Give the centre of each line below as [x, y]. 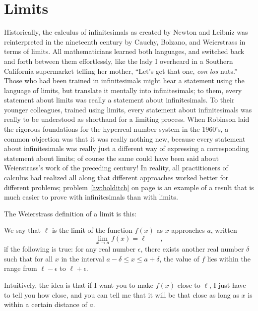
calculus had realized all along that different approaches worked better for [116, 178]
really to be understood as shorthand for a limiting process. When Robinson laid [127, 119]
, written [224, 230]
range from [21, 268]
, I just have [227, 285]
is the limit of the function [92, 230]
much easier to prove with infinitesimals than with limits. [91, 197]
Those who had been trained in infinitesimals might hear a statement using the [124, 80]
